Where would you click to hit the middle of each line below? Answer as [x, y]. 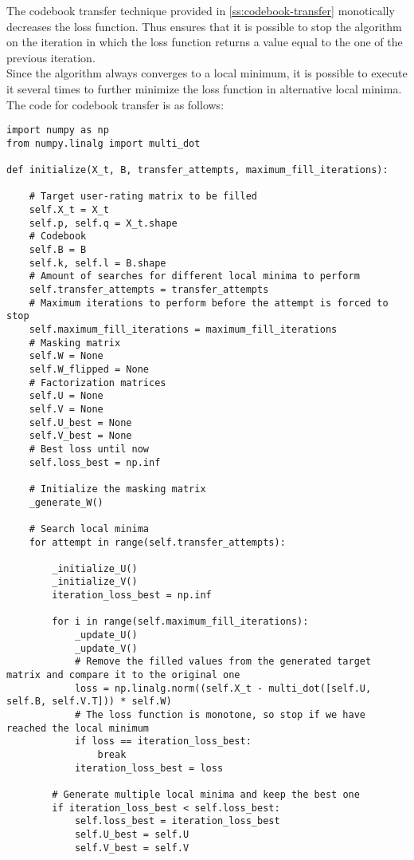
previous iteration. [51, 57]
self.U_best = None [80, 422]
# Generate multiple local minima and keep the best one [206, 794]
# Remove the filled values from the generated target [223, 662]
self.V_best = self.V [132, 848]
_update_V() [106, 648]
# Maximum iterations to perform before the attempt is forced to [209, 303]
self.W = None [66, 356]
